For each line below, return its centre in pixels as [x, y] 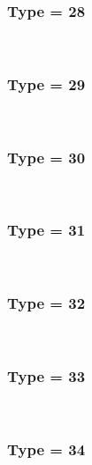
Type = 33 [46, 375]
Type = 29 [46, 83]
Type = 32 [46, 303]
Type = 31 [46, 230]
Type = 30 [46, 157]
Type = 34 [46, 448]
